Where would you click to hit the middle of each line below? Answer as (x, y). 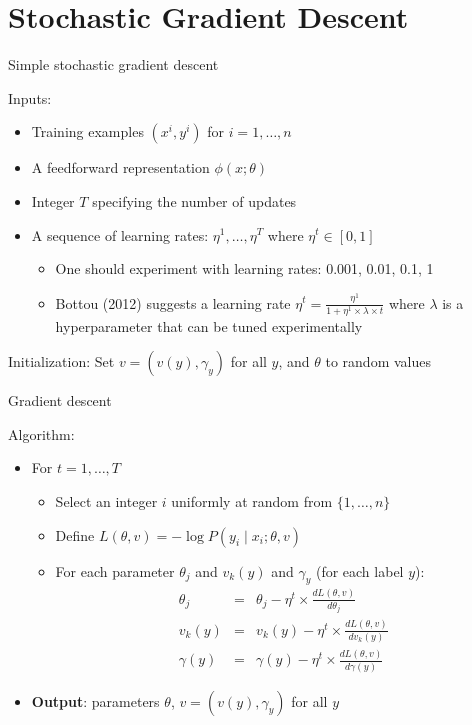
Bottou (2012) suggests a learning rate (173, 302)
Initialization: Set (61, 361)
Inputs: (30, 97)
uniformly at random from (252, 501)
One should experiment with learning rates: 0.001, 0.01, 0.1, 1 (244, 268)
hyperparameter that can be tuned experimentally (209, 325)
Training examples (87, 131)
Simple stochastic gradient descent (113, 64)
